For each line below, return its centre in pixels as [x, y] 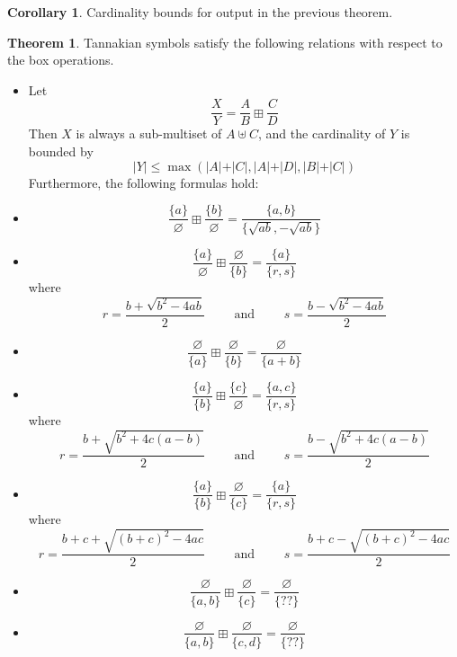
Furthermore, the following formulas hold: [143, 182]
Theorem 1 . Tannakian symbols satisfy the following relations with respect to [225, 42]
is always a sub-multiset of [149, 133]
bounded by [61, 151]
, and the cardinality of [322, 133]
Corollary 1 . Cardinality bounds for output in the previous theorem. [200, 12]
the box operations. [61, 60]
